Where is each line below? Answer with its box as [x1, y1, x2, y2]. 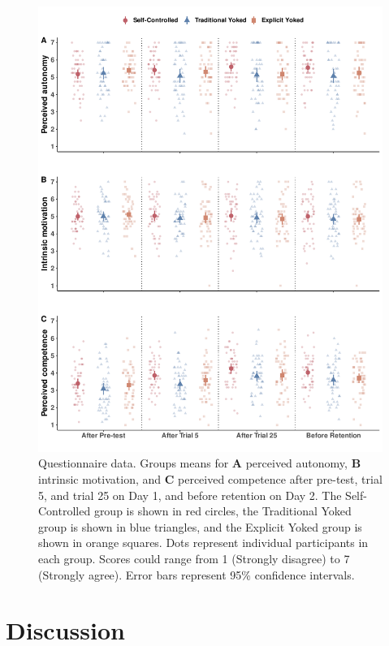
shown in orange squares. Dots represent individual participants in [38, 534, 369, 551]
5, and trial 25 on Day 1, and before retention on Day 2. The [38, 486, 342, 503]
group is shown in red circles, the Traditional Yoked [93, 502, 352, 519]
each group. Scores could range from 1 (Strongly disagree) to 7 [38, 550, 350, 567]
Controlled [38, 502, 91, 519]
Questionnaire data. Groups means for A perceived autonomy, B [38, 454, 361, 472]
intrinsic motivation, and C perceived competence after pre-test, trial [38, 471, 383, 488]
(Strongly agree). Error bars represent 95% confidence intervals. [38, 566, 355, 583]
